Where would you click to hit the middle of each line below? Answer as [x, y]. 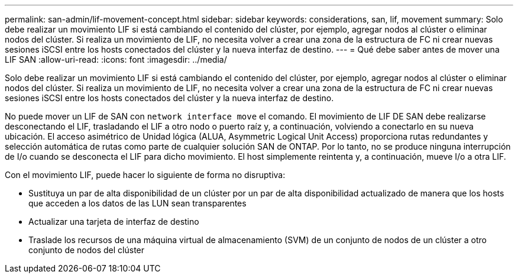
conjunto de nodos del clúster [87, 250]
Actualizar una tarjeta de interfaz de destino [114, 222]
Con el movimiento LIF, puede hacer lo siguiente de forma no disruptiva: [145, 175]
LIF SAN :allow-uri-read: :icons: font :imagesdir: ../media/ [116, 59]
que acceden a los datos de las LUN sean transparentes [137, 203]
